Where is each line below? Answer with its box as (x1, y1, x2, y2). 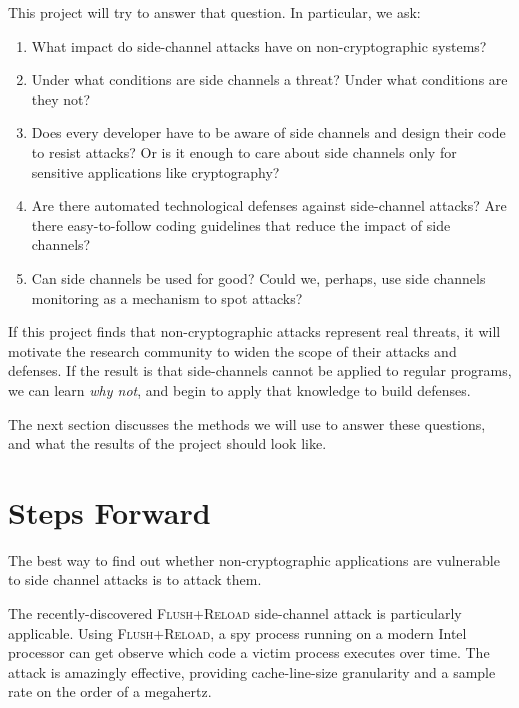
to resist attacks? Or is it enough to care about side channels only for (31, 141, 457, 162)
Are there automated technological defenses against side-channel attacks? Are (31, 195, 507, 216)
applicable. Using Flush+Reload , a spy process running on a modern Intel (8, 622, 467, 643)
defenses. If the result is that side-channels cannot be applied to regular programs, (8, 360, 512, 381)
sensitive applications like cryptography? (31, 161, 280, 182)
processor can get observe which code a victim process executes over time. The (8, 642, 490, 663)
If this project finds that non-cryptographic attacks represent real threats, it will (8, 321, 501, 342)
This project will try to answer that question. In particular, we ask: (8, 2, 421, 22)
